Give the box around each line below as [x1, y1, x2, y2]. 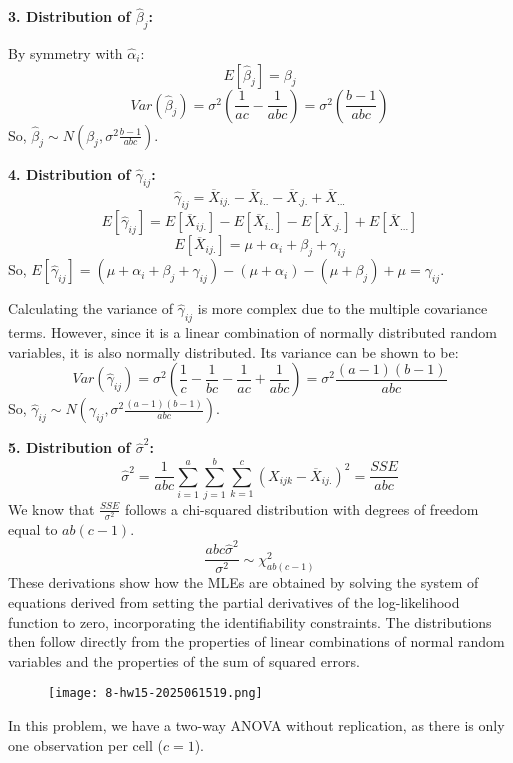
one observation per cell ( [8, 734, 163, 755]
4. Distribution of [8, 163, 131, 184]
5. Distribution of [8, 437, 131, 458]
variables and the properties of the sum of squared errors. [8, 650, 360, 671]
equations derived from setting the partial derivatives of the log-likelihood [8, 592, 460, 613]
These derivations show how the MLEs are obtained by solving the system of [8, 572, 479, 593]
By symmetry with [8, 43, 123, 64]
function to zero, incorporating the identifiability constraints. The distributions [8, 611, 492, 632]
